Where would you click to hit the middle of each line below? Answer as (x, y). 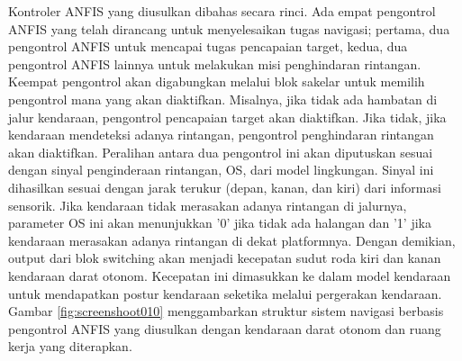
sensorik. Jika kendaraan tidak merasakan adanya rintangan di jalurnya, (208, 205)
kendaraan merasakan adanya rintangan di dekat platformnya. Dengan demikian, (232, 240)
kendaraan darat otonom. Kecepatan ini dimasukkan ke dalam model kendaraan (230, 275)
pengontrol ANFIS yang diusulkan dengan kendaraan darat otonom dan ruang (225, 328)
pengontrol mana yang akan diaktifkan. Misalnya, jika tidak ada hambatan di (223, 99)
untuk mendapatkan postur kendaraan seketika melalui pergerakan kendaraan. (225, 293)
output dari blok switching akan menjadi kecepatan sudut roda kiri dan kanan (225, 258)
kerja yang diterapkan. (70, 346)
